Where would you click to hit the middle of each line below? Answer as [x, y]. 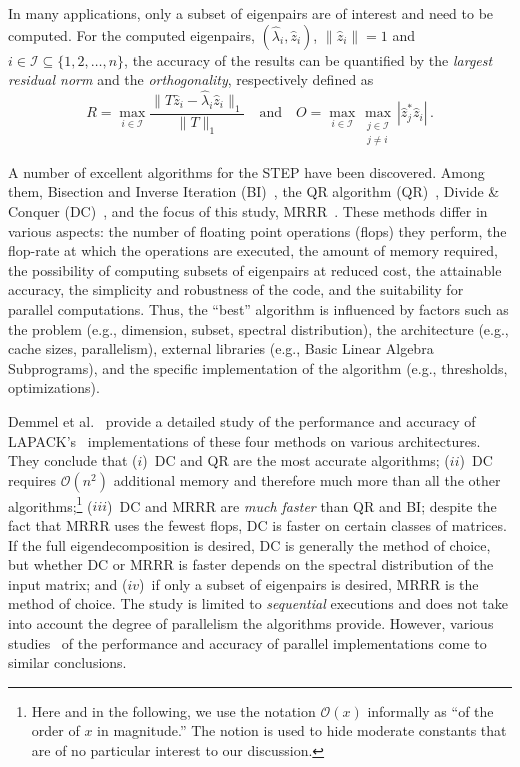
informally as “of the [430, 710]
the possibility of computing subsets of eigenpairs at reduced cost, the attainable [255, 269]
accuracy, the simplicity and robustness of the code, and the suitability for [236, 289]
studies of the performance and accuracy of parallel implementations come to [247, 642]
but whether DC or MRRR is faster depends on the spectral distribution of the [251, 564]
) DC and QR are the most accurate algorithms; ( [296, 460]
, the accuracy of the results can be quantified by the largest [308, 59]
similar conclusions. [67, 662]
